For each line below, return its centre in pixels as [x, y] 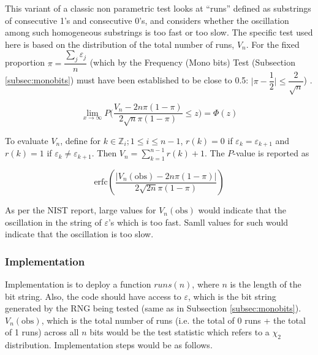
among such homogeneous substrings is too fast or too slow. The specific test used [159, 32]
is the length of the [266, 284]
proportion [25, 62]
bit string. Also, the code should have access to [93, 296]
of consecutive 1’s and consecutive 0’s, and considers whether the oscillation [147, 20]
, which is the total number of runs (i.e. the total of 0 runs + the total [173, 320]
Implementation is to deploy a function [78, 284]
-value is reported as [271, 153]
